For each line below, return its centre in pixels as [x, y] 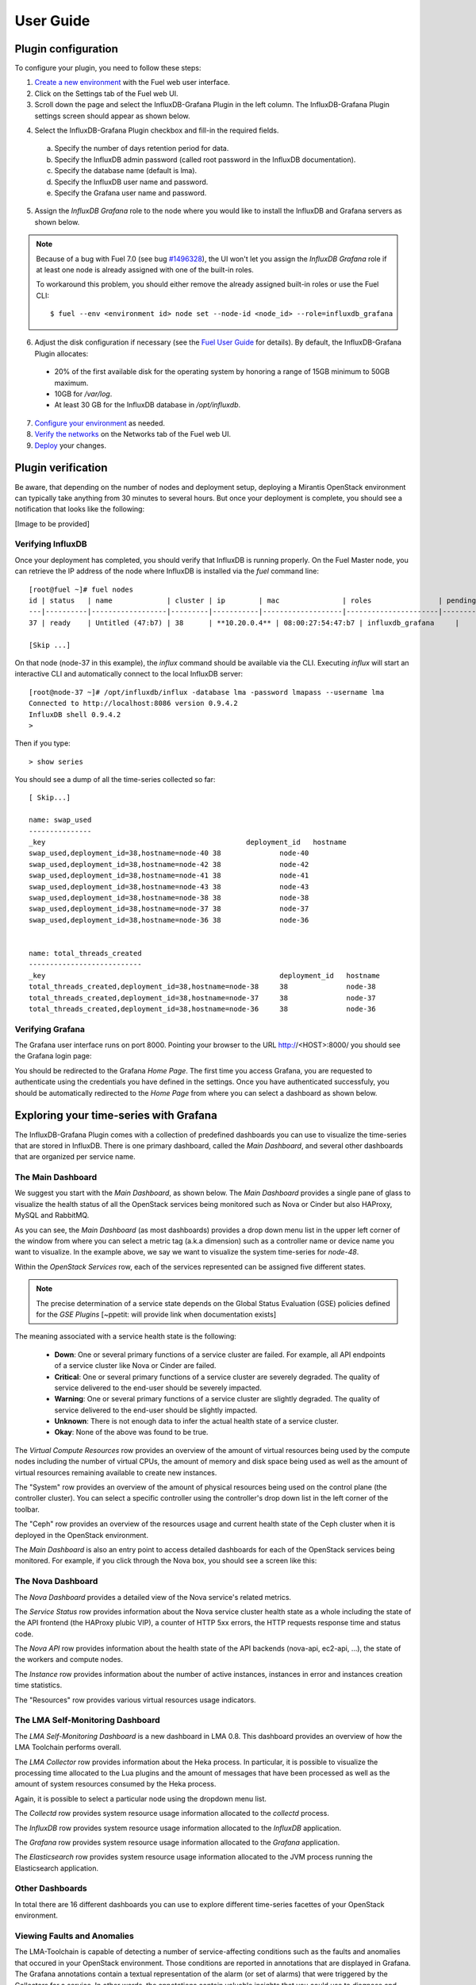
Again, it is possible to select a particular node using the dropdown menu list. [141, 1798]
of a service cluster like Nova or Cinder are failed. [135, 1366]
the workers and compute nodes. [69, 1659]
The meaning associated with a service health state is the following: [126, 1336]
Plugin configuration [67, 49]
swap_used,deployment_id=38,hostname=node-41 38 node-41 [169, 876]
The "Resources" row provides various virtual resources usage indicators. [136, 1700]
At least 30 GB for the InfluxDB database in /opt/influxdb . [148, 405]
